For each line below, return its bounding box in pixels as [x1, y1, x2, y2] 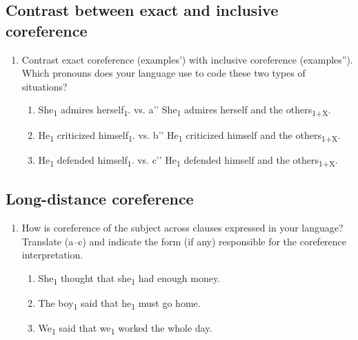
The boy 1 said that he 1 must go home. [38, 295, 201, 312]
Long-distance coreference [6, 188, 194, 209]
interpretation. [21, 247, 83, 262]
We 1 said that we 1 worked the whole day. [38, 320, 212, 337]
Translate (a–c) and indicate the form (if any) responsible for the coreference [21, 234, 347, 248]
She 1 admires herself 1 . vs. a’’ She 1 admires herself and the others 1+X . [38, 102, 331, 119]
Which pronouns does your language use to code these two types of [21, 66, 306, 80]
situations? [21, 79, 68, 93]
